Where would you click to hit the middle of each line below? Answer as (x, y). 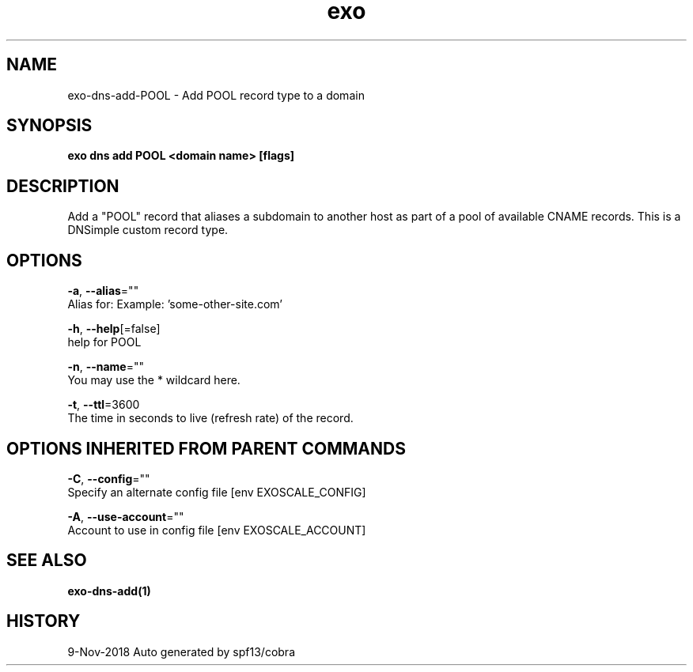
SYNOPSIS (49, 126)
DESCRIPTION (63, 186)
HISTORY (44, 621)
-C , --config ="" (109, 478)
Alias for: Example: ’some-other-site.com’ (175, 304)
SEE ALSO (47, 561)
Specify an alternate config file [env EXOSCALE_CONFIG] (217, 492)
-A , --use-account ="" (126, 516)
